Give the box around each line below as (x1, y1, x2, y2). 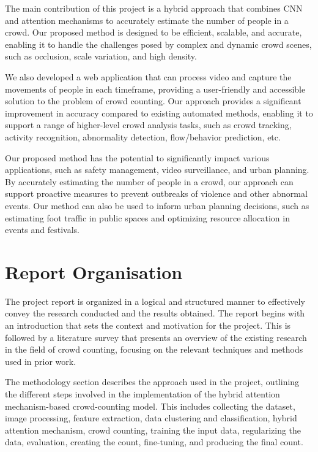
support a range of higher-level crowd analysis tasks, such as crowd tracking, (5, 118, 292, 131)
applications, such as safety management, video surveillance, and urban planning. (5, 163, 309, 176)
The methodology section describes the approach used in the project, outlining (5, 375, 300, 388)
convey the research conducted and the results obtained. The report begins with (5, 307, 305, 320)
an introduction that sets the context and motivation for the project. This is (5, 319, 291, 331)
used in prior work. (5, 354, 76, 367)
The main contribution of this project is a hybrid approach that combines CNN (5, 2, 303, 14)
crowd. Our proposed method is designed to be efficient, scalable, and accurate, (5, 26, 302, 39)
